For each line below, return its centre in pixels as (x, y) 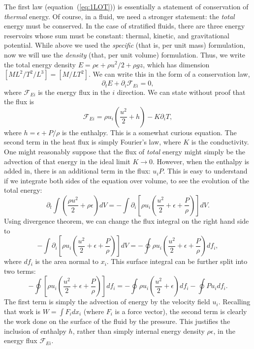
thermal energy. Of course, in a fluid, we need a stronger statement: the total (119, 16)
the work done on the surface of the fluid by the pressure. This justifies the (117, 321)
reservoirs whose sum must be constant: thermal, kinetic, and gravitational (117, 35)
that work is (22, 311)
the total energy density (40, 64)
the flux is (19, 102)
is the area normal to (67, 261)
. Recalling (234, 302)
